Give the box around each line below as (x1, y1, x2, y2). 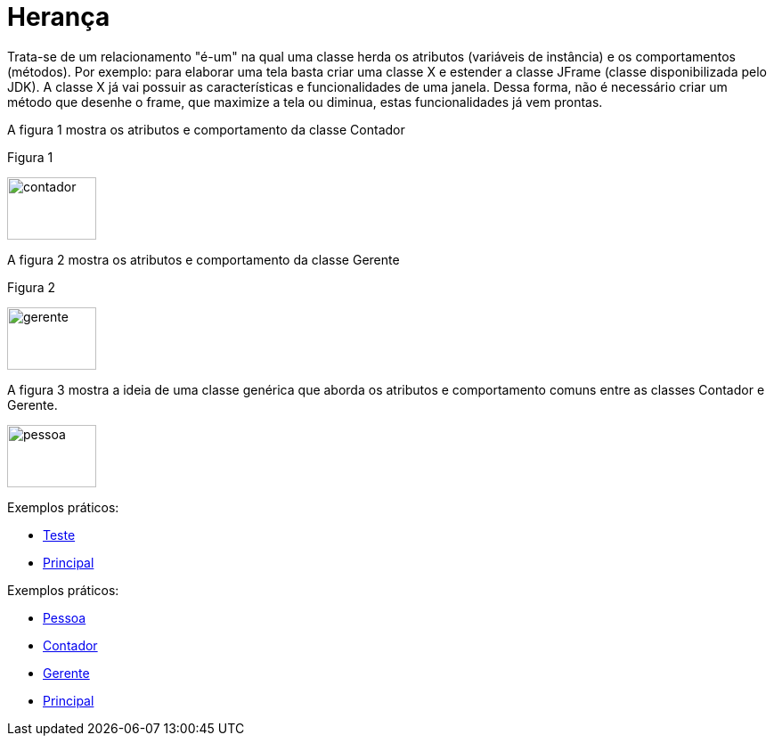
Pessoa (43, 609, 86, 625)
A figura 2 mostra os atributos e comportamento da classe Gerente (7, 251, 400, 267)
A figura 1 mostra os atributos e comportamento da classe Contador (7, 121, 405, 137)
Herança (7, 2, 110, 32)
